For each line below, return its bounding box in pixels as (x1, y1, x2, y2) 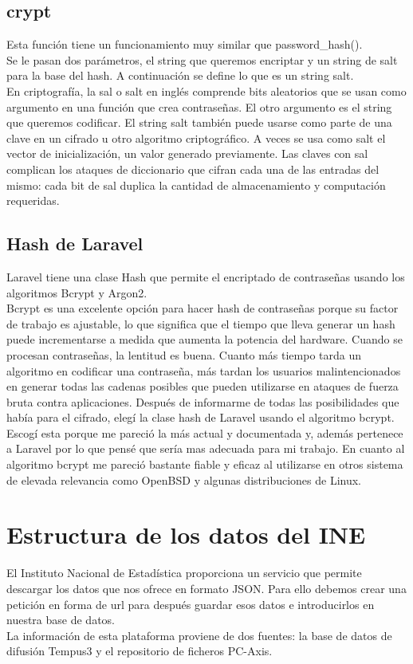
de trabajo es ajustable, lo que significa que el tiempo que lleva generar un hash (6, 315, 395, 332)
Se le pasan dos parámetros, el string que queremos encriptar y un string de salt (6, 51, 398, 68)
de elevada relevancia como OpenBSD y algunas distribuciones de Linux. (6, 471, 362, 488)
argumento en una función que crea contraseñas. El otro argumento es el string (6, 98, 392, 115)
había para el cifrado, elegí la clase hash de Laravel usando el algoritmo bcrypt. (6, 409, 395, 426)
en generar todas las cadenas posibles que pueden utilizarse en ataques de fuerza (6, 378, 399, 395)
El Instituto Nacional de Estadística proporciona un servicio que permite (6, 564, 362, 581)
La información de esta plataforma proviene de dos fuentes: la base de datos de (6, 627, 392, 643)
